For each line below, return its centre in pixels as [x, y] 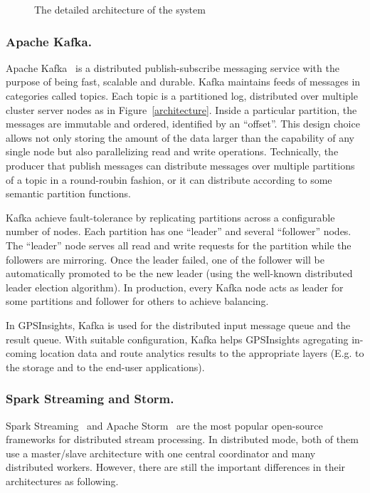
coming [21, 353]
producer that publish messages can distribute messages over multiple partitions [180, 165]
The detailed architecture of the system [120, 9]
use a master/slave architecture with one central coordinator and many [161, 453]
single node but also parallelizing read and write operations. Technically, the [172, 151]
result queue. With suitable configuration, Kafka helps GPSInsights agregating [177, 339]
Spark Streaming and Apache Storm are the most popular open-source [164, 425]
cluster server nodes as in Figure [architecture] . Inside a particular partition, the [181, 109]
